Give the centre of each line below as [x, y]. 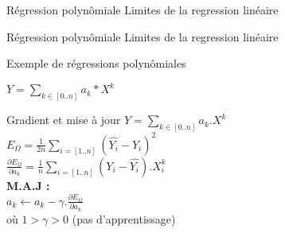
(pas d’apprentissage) [124, 218]
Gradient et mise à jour [64, 120]
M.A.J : [28, 185]
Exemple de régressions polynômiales [96, 63]
